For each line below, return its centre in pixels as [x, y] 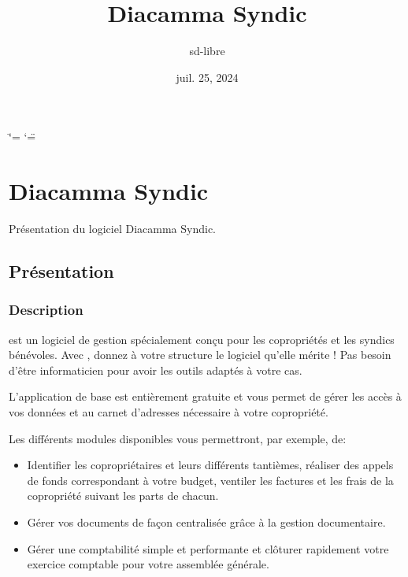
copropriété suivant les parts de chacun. [123, 496]
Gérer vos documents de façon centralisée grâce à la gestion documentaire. [206, 522]
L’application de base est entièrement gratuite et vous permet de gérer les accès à [205, 396]
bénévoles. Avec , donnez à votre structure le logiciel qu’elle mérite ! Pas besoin [200, 355]
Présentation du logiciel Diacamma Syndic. [113, 229]
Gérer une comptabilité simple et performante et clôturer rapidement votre [208, 548]
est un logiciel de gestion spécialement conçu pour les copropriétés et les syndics [202, 339]
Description [46, 310]
